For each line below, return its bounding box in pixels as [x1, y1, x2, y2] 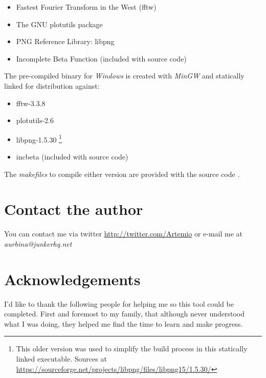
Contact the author [4, 198, 143, 220]
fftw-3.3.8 [16, 97, 46, 108]
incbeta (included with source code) [16, 151, 128, 162]
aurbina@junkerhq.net [4, 238, 72, 249]
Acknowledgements [4, 268, 141, 289]
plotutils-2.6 [16, 115, 54, 126]
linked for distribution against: [4, 80, 100, 91]
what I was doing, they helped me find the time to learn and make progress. [4, 318, 243, 329]
